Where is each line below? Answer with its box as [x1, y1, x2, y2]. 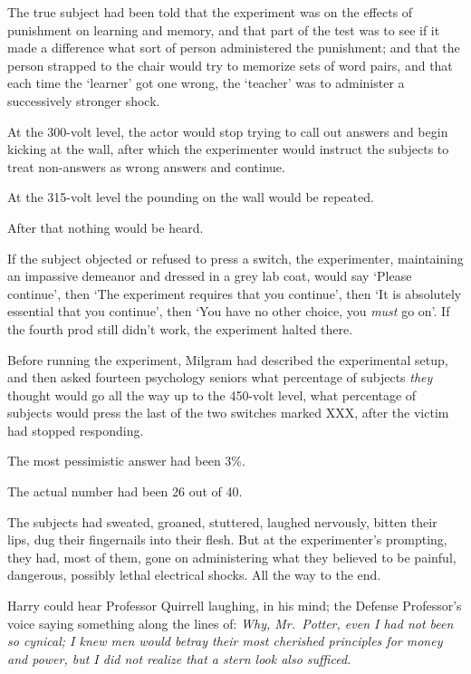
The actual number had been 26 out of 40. [7, 482, 243, 501]
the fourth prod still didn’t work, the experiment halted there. [7, 319, 353, 338]
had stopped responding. [7, 420, 144, 439]
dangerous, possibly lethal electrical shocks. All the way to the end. [7, 565, 381, 584]
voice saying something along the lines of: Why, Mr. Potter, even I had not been [7, 613, 454, 632]
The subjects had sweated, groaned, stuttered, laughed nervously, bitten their [7, 512, 437, 531]
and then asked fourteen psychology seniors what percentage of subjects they [7, 368, 433, 387]
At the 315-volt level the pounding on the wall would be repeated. [7, 188, 374, 207]
